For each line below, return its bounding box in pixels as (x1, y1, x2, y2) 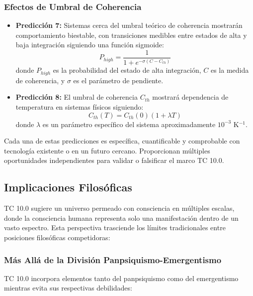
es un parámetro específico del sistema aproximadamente (42, 119, 216, 129)
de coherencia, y (15, 75, 65, 85)
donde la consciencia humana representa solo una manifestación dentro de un (4, 212, 239, 223)
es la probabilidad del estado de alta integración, (53, 65, 201, 75)
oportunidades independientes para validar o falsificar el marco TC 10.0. (4, 155, 224, 165)
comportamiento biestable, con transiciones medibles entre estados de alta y (15, 29, 247, 40)
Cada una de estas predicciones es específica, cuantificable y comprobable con (4, 136, 240, 146)
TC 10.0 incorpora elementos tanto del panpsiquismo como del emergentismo (4, 273, 239, 283)
